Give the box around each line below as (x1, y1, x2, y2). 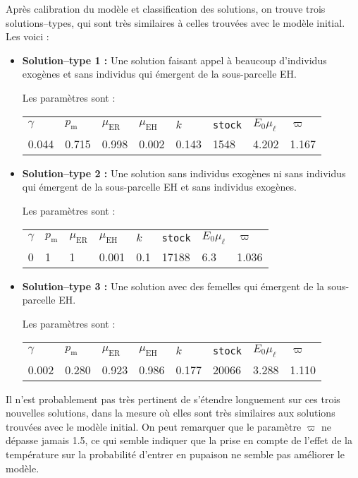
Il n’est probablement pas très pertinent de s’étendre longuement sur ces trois (6, 391, 340, 406)
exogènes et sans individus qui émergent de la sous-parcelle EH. (22, 66, 297, 81)
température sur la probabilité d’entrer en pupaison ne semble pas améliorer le (6, 447, 345, 462)
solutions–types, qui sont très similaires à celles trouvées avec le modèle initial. (6, 15, 345, 30)
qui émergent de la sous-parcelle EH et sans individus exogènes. (22, 179, 297, 194)
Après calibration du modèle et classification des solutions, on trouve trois (6, 1, 326, 16)
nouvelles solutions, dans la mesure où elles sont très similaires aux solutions (6, 405, 335, 420)
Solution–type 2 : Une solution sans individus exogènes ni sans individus (22, 165, 346, 180)
